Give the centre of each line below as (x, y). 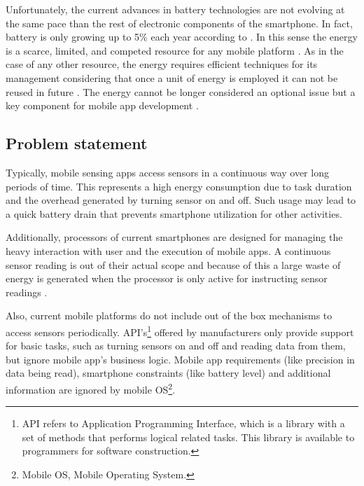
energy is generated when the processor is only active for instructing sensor (167, 278)
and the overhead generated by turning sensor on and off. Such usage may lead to (181, 200)
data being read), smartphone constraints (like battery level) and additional (168, 373)
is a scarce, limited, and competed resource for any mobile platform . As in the (175, 50)
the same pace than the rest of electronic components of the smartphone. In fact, (179, 23)
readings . (27, 292)
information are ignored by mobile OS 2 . (91, 388)
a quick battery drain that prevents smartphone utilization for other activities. (174, 213)
